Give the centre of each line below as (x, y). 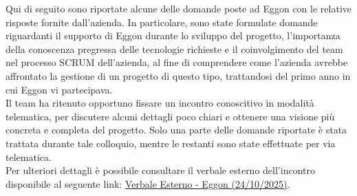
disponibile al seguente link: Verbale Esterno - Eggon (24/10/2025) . (148, 183)
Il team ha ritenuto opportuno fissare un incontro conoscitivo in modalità (160, 103)
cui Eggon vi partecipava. (59, 89)
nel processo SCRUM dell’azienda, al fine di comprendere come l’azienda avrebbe (177, 62)
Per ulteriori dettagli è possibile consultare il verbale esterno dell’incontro (160, 170)
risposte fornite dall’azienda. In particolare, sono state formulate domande (162, 22)
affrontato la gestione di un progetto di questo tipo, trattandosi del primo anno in (178, 75)
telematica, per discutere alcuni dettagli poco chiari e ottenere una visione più (170, 116)
